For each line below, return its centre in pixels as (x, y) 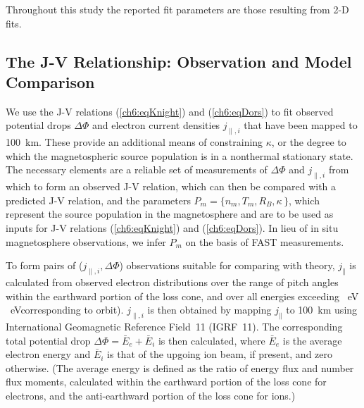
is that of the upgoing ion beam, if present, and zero (220, 354)
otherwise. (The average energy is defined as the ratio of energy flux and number (180, 367)
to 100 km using (322, 310)
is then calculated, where (212, 340)
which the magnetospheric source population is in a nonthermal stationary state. (180, 155)
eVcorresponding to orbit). (67, 310)
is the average (312, 340)
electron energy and (48, 354)
